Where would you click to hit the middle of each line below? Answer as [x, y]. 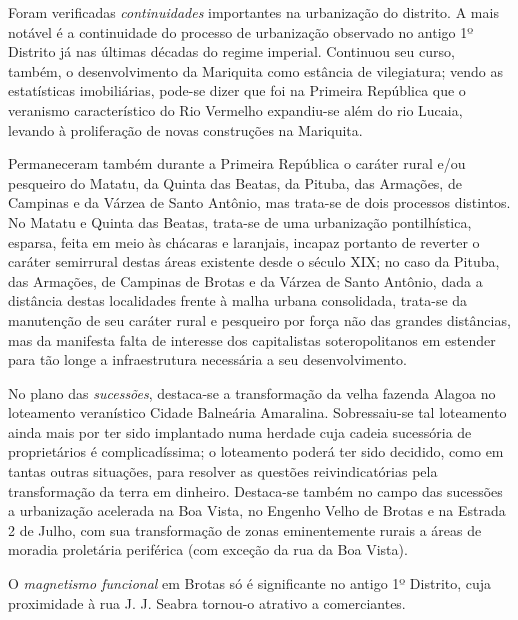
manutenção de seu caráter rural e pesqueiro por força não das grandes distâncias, [259, 319]
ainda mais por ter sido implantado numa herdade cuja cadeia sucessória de [240, 431]
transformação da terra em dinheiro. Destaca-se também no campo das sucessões [255, 490]
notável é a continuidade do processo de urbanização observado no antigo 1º [241, 31]
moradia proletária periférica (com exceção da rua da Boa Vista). [208, 549]
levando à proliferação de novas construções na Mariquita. [185, 129]
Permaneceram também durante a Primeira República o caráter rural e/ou [237, 163]
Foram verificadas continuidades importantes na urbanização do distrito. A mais [253, 12]
